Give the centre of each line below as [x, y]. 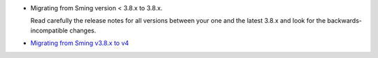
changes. [83, 30]
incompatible [49, 30]
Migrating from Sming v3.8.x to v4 [80, 43]
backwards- [344, 21]
